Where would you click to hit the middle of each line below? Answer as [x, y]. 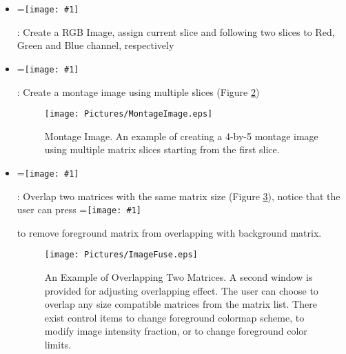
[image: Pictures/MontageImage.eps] [129, 114]
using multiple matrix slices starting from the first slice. [162, 149]
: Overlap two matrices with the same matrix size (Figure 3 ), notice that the [179, 196]
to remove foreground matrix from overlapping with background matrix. [169, 232]
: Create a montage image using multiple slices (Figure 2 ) [138, 91]
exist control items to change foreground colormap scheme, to [174, 317]
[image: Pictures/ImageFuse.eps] [121, 255]
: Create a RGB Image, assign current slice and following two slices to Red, [176, 31]
